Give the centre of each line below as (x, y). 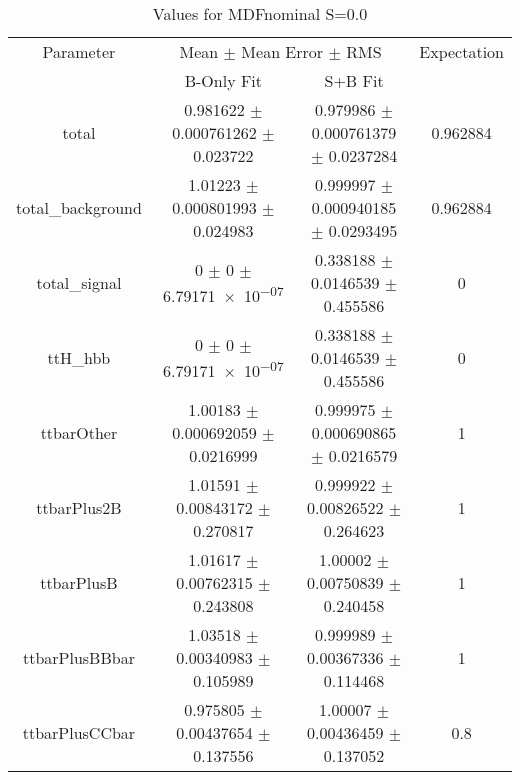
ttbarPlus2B (79, 507)
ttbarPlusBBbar (78, 657)
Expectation (461, 51)
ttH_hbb (79, 357)
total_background (79, 207)
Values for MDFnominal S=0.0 (260, 13)
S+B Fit (354, 80)
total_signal (79, 282)
